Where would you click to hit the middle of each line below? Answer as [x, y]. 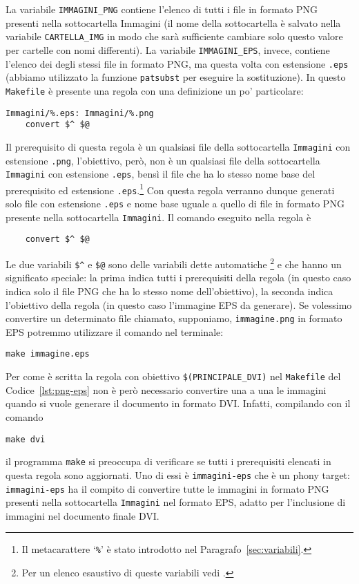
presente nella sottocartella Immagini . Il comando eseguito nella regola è [158, 217]
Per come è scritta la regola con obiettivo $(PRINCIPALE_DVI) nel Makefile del [173, 376]
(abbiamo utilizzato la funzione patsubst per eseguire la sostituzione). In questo [176, 77]
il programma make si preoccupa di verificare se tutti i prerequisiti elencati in [168, 461]
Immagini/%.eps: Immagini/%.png [80, 113]
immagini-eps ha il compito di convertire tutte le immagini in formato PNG [167, 488]
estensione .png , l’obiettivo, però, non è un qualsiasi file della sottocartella [163, 160]
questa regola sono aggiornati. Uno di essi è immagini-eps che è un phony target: [178, 474]
